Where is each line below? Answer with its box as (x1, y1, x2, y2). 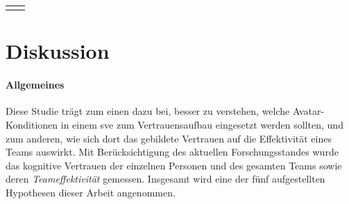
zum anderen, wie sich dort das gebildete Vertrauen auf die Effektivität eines (6, 131, 332, 145)
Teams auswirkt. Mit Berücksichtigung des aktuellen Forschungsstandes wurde (6, 145, 339, 159)
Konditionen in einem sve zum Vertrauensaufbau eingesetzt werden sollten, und (6, 118, 343, 132)
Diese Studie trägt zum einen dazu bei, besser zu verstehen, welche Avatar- (6, 104, 325, 118)
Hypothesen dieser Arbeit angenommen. (6, 185, 176, 199)
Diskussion (6, 37, 110, 65)
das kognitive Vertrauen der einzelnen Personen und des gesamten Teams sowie (6, 158, 342, 172)
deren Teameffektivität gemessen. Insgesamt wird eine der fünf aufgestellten (6, 171, 325, 186)
